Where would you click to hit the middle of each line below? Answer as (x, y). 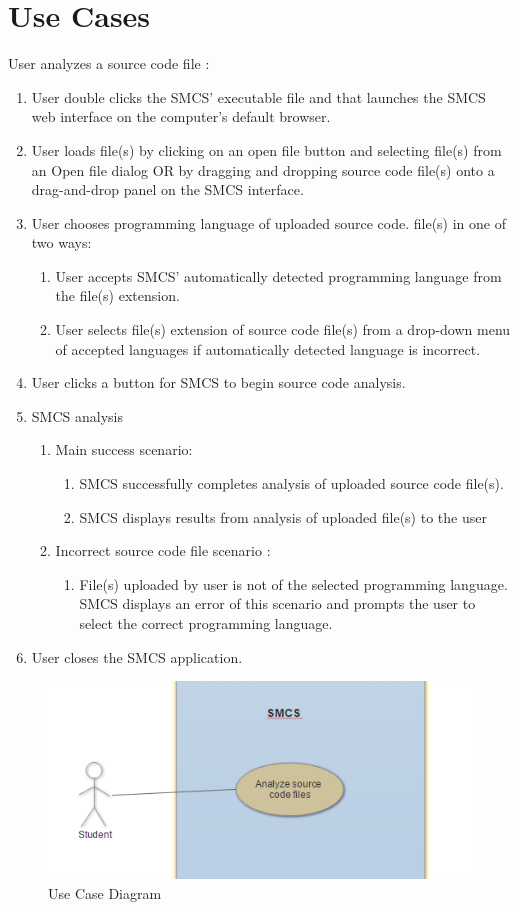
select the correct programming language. (206, 623)
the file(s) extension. (117, 295)
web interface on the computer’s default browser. (181, 116)
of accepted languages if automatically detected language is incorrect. (268, 348)
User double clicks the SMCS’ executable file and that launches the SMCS (258, 96)
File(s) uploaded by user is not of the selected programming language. (293, 583)
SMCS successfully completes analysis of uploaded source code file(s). (291, 483)
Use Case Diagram (105, 892)
